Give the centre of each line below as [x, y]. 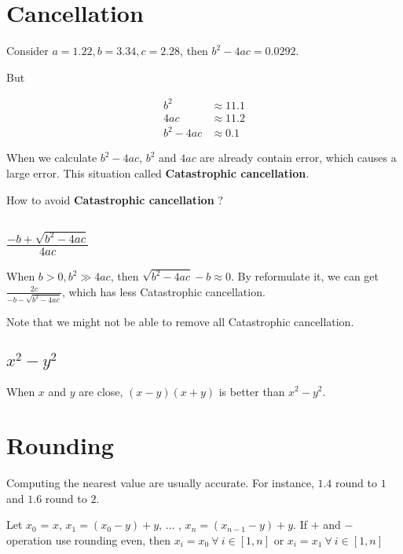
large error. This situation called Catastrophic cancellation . [158, 173]
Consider [27, 51]
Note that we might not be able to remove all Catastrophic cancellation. [180, 321]
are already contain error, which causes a [298, 158]
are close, [101, 391]
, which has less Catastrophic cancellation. [163, 291]
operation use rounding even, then [89, 540]
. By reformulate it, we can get [304, 276]
